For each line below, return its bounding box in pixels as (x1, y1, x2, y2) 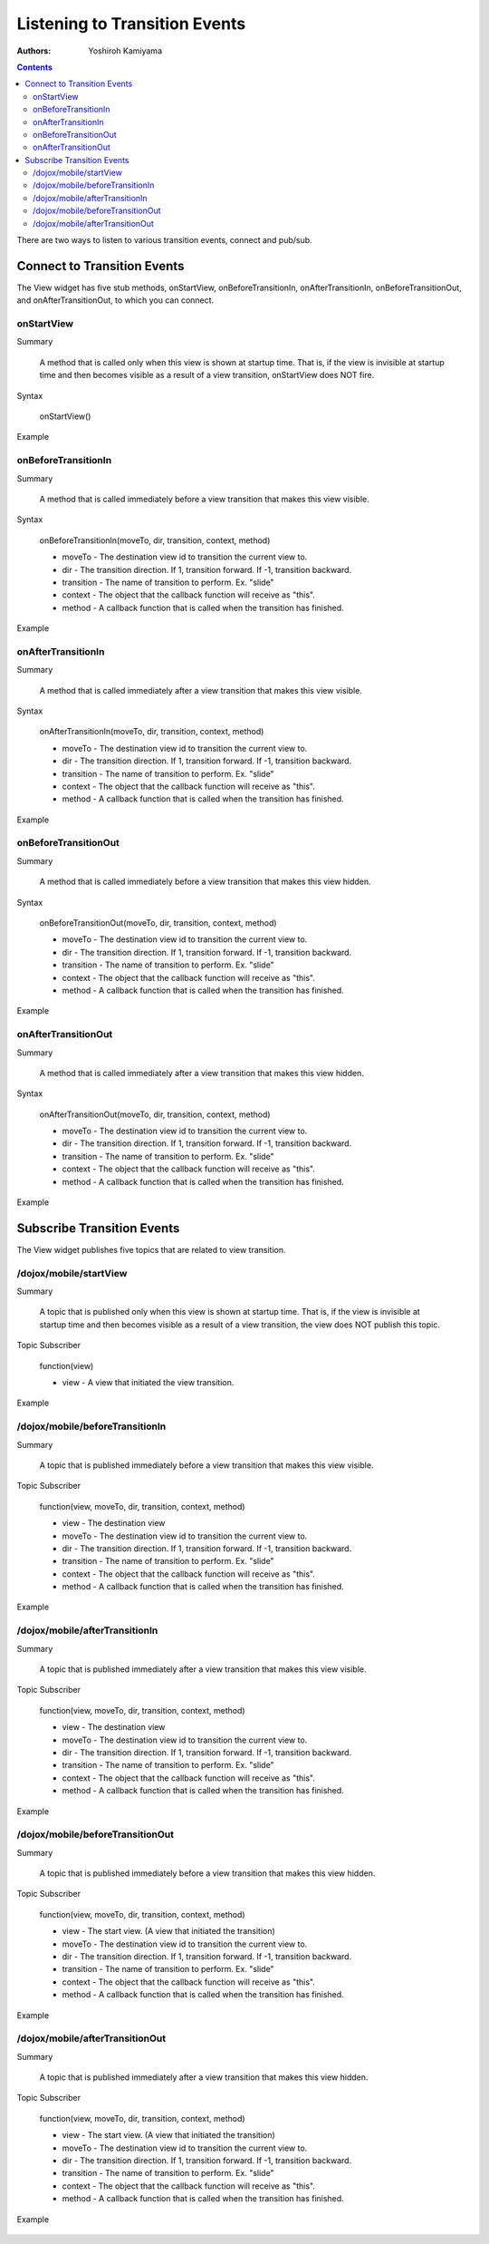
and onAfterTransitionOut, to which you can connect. (16, 295, 215, 306)
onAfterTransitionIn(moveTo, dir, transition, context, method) (39, 726, 264, 737)
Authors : (16, 45, 52, 56)
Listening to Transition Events (16, 14, 246, 34)
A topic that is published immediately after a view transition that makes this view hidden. (39, 2072, 369, 2083)
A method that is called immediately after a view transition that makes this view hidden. (39, 1067, 364, 1078)
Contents (16, 62, 53, 73)
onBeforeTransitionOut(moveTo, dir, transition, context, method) (39, 918, 277, 928)
